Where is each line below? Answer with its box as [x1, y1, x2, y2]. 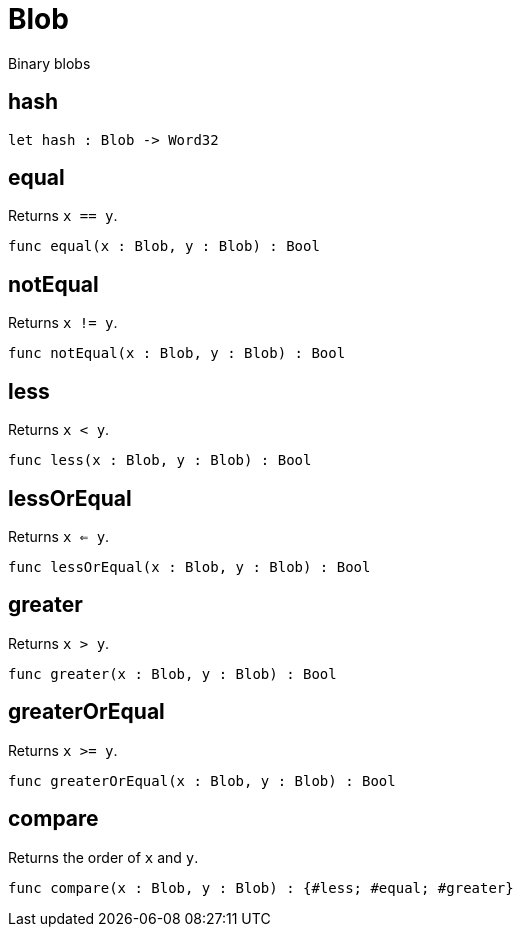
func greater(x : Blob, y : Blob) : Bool [8, 665, 337, 682]
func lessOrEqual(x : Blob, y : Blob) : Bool [8, 558, 371, 575]
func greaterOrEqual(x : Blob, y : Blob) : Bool [8, 772, 396, 789]
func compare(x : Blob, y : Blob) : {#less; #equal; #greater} [8, 879, 514, 896]
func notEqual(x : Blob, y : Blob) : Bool [8, 345, 346, 362]
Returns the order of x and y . [8, 848, 199, 866]
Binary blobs [8, 54, 91, 72]
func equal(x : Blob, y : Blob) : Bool [8, 238, 320, 255]
